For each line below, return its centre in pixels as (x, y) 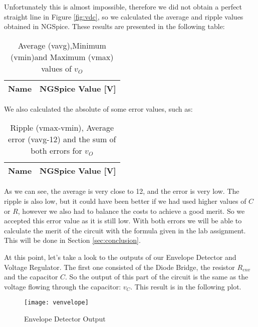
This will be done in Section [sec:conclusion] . (72, 240)
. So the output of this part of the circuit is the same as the (157, 277)
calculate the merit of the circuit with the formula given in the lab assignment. (125, 230)
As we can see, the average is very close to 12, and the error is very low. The (122, 191)
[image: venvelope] (56, 303)
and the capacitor (31, 277)
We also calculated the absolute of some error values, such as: (98, 108)
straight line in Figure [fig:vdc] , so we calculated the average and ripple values (124, 16)
